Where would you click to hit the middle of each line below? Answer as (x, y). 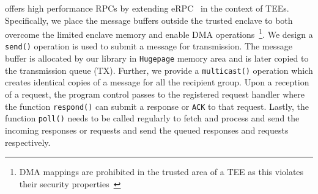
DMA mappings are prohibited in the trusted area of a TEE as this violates (161, 172)
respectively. (28, 142)
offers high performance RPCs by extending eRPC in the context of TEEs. (147, 8)
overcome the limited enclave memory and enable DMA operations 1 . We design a (159, 33)
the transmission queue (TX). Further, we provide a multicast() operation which (159, 70)
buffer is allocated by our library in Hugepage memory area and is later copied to (157, 58)
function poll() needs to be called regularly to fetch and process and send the (152, 118)
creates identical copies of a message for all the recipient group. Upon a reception (157, 82)
